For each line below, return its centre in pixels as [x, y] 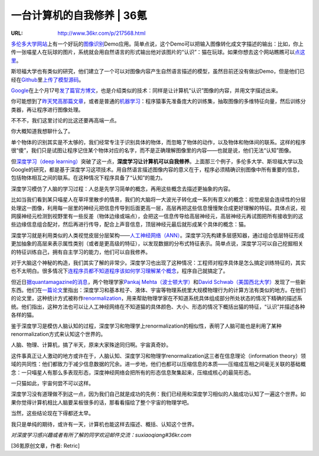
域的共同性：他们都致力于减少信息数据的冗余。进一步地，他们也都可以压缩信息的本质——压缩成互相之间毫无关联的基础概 [158, 364]
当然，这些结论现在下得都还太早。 [52, 413]
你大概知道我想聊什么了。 [42, 131]
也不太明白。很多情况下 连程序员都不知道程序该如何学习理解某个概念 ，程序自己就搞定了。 [120, 271]
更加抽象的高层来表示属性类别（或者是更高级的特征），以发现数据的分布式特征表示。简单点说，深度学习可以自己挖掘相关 [157, 244]
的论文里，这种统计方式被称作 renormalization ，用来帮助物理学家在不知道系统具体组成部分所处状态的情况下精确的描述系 [157, 298]
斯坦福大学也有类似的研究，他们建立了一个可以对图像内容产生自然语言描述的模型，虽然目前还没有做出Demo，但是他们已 [158, 72]
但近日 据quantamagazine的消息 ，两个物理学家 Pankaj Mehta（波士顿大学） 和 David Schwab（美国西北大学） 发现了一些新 [158, 282]
